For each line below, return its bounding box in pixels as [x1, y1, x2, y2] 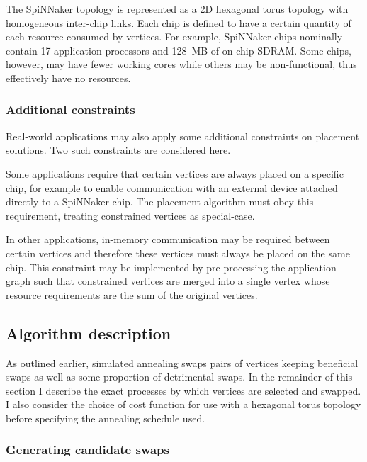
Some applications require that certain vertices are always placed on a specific [6, 166, 344, 181]
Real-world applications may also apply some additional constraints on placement [6, 128, 360, 143]
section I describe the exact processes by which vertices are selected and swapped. [6, 383, 361, 398]
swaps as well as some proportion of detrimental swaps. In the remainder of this [6, 369, 353, 384]
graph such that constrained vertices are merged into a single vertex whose [6, 274, 330, 288]
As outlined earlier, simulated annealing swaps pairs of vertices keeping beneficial [6, 355, 358, 370]
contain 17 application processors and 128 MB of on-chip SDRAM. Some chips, [6, 43, 351, 57]
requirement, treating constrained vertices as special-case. [6, 208, 255, 222]
